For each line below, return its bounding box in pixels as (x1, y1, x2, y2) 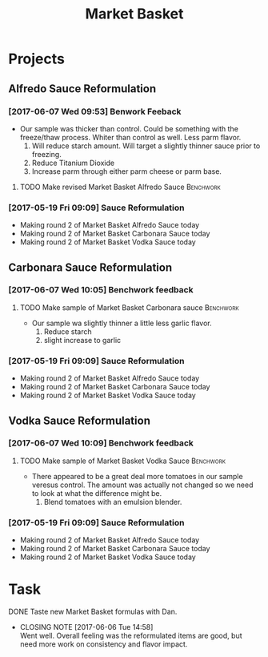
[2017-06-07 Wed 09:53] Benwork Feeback (8, 106, 182, 117)
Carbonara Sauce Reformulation (8, 260, 173, 274)
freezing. (31, 149, 62, 159)
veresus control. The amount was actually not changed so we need (31, 480, 254, 490)
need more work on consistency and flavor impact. (19, 639, 188, 649)
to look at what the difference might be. (31, 488, 162, 498)
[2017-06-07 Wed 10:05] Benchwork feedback (8, 284, 194, 296)
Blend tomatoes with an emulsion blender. (43, 497, 182, 506)
